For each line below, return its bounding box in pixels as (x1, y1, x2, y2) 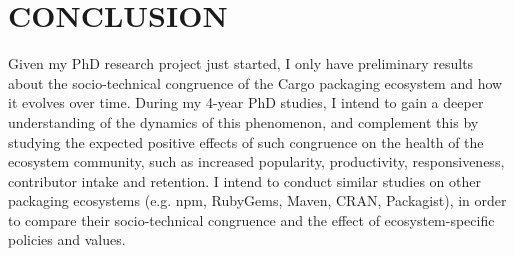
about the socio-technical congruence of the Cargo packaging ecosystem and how (8, 72, 503, 93)
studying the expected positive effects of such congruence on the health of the (8, 131, 484, 152)
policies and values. (8, 229, 126, 250)
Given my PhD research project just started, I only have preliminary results (8, 53, 474, 74)
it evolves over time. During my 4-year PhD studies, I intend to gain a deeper (8, 92, 484, 113)
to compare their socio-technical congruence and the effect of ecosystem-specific (8, 209, 495, 230)
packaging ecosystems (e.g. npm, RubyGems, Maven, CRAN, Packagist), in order (8, 190, 507, 211)
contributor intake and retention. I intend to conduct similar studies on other (8, 170, 481, 191)
